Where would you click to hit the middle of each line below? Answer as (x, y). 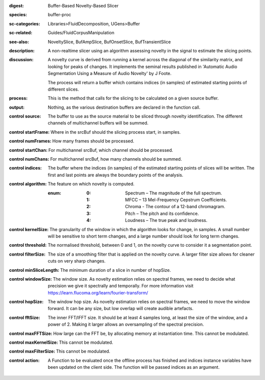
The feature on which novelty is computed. (91, 184)
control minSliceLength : (34, 270)
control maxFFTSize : (31, 333)
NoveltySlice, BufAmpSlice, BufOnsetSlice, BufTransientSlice (109, 42)
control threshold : (28, 245)
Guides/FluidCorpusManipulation (81, 33)
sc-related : (21, 33)
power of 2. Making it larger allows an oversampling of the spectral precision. (126, 324)
